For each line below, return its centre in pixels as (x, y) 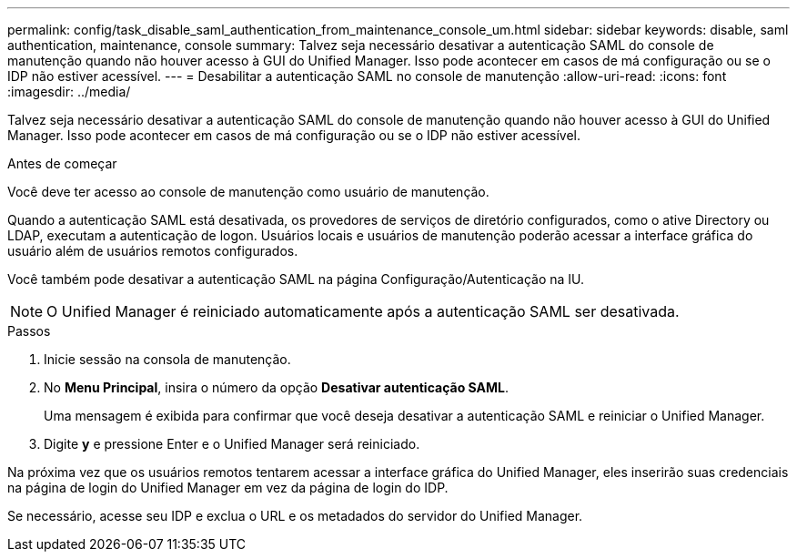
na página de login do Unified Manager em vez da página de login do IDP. (228, 488)
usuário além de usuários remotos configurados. (153, 251)
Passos (29, 331)
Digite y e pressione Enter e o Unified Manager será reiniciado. (232, 444)
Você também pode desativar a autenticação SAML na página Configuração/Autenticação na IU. (296, 279)
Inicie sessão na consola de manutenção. (167, 359)
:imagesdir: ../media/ (69, 91)
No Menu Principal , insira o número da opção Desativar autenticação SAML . (276, 387)
